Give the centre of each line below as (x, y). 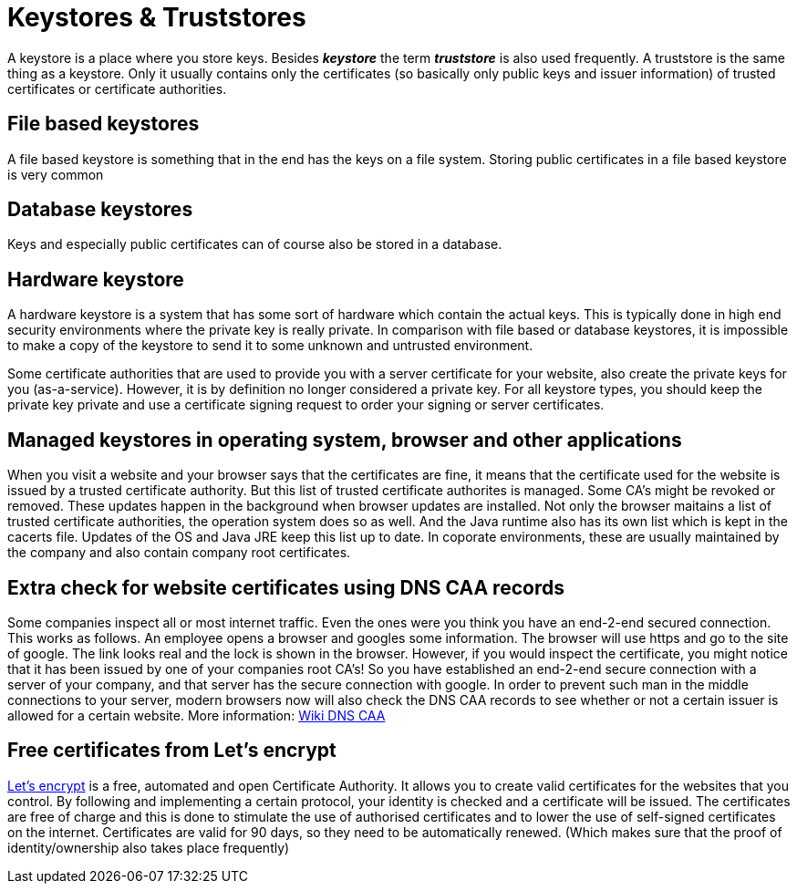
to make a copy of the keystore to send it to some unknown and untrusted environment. (270, 346)
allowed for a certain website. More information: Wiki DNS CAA (197, 715)
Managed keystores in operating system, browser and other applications (345, 440)
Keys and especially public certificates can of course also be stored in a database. (255, 244)
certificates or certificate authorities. (117, 88)
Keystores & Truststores (157, 17)
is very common (56, 174)
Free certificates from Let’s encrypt (172, 751)
